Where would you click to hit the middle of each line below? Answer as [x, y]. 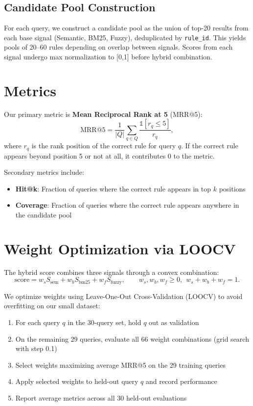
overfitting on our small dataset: [52, 306]
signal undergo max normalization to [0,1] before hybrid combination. [108, 57]
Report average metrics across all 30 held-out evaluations [101, 397]
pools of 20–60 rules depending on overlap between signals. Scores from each [118, 47]
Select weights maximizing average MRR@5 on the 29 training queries [120, 365]
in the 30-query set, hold [104, 322]
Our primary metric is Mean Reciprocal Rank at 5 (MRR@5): [103, 114]
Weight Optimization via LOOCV [120, 248]
